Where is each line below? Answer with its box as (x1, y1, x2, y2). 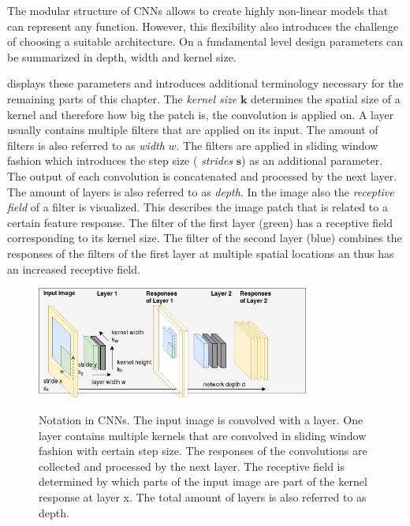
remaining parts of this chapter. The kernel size (7, 90, 237, 106)
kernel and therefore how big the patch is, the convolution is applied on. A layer (7, 106, 394, 122)
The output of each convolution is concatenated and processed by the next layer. (7, 167, 397, 184)
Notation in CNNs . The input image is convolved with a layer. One (39, 412, 363, 428)
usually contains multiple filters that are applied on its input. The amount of (7, 121, 378, 138)
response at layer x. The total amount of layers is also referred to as (39, 488, 367, 505)
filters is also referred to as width (7, 136, 165, 153)
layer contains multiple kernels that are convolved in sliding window (39, 427, 367, 443)
